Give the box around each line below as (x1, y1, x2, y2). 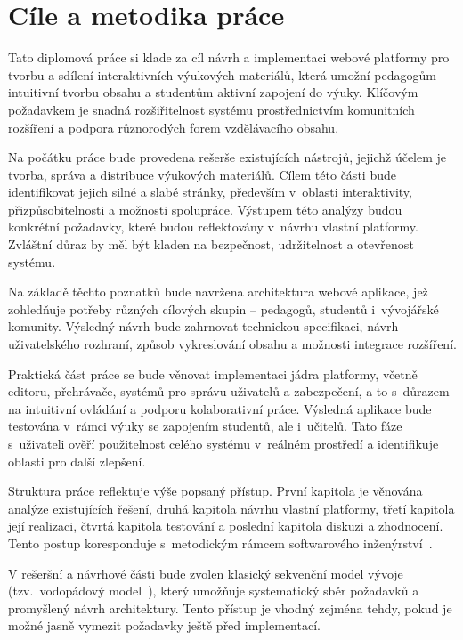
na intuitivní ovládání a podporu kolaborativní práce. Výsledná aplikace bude (8, 399, 432, 417)
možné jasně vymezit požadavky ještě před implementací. (8, 616, 321, 635)
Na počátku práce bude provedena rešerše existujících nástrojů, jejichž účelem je (8, 148, 447, 166)
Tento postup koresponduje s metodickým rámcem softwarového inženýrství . (8, 533, 433, 552)
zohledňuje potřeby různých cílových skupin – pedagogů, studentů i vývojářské (8, 299, 439, 318)
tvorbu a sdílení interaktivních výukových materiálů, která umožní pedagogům (8, 65, 436, 84)
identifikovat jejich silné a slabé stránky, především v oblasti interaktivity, (8, 182, 412, 201)
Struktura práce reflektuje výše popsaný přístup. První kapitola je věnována (8, 482, 423, 500)
